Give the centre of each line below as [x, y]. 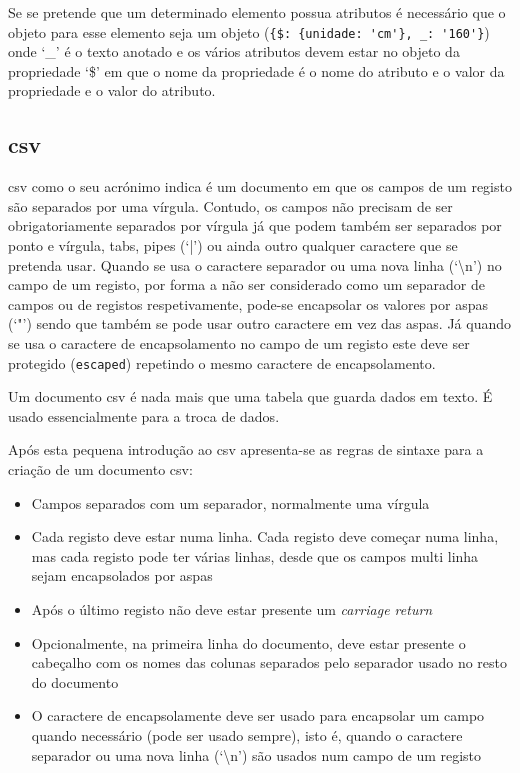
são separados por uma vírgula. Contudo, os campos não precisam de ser [230, 205]
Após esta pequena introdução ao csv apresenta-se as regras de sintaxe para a [246, 449]
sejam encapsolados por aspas [122, 575]
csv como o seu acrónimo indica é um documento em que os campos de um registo [260, 186]
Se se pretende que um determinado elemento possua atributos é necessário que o [257, 12]
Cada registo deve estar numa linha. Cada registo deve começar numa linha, [265, 536]
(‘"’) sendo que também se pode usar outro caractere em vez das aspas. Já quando [259, 323]
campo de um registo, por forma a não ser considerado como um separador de [246, 284]
